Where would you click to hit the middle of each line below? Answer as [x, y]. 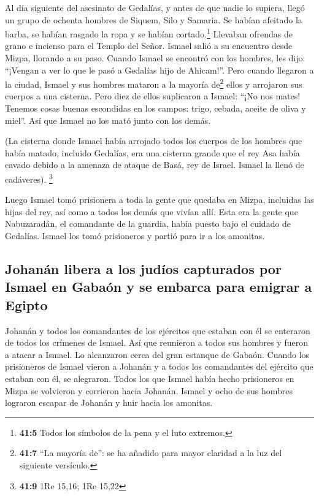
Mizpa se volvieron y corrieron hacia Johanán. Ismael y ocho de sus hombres [149, 390]
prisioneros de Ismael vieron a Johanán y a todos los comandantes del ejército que [159, 366]
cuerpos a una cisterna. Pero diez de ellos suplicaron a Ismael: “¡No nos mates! [153, 96]
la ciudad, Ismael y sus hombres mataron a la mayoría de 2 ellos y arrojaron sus [154, 83]
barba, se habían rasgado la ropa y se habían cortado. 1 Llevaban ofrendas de [149, 33]
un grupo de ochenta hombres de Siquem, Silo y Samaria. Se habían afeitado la [154, 19]
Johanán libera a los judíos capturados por [143, 269]
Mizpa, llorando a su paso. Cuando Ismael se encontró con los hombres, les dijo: [155, 58]
